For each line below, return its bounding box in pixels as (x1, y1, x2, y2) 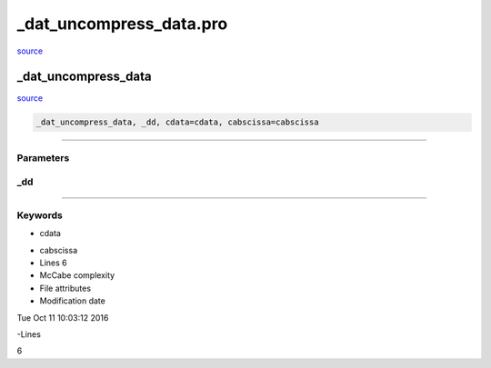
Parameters (16, 151, 70, 164)
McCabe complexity (39, 270, 115, 281)
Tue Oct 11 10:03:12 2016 (16, 312, 109, 323)
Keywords (16, 209, 63, 222)
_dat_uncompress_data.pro (16, 14, 228, 34)
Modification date (39, 295, 106, 306)
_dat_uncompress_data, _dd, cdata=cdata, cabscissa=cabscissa (35, 117, 319, 127)
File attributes (39, 283, 91, 293)
